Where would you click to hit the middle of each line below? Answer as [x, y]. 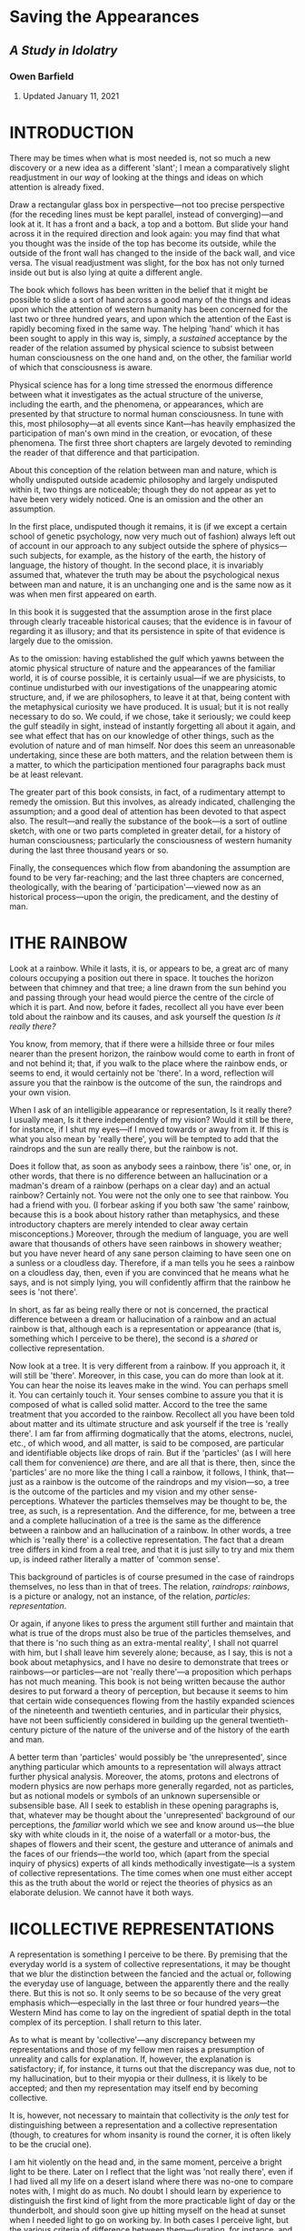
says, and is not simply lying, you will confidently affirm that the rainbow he [150, 1282]
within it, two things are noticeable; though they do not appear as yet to [143, 490]
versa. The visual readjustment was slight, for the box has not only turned [147, 262]
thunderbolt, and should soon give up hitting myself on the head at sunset [148, 2210]
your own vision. [40, 1092]
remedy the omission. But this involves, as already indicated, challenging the [152, 802]
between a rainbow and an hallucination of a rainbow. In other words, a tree [151, 1529]
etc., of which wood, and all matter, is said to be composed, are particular [147, 1443]
